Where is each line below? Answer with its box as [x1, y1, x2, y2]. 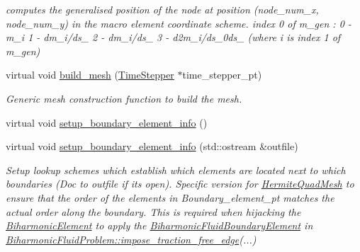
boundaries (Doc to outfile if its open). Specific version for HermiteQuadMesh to [6, 176, 354, 191]
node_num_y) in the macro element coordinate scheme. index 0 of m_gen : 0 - [6, 16, 351, 30]
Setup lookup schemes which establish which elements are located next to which [6, 162, 346, 177]
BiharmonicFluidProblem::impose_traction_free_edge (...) [6, 231, 257, 246]
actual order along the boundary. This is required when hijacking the [6, 204, 301, 219]
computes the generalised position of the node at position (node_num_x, [6, 2, 319, 16]
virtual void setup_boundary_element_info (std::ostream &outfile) [6, 139, 298, 154]
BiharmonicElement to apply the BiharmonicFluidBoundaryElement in [6, 218, 313, 233]
